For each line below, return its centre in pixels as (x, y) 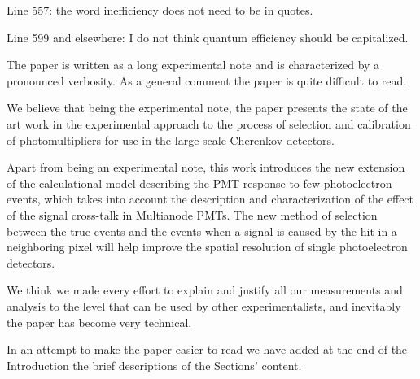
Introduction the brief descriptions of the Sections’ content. (154, 365)
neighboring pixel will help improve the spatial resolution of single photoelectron (207, 247)
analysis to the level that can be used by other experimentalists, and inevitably (204, 305)
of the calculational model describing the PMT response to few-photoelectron (199, 183)
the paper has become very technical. (99, 322)
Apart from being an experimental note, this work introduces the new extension (206, 167)
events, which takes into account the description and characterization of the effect (210, 199)
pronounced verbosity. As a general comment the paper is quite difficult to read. (207, 80)
